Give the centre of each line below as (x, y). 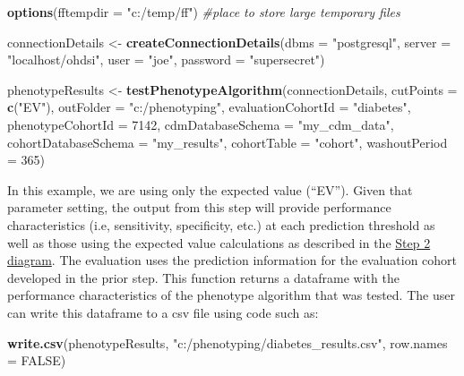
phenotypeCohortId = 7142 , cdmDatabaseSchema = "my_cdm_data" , (201, 124)
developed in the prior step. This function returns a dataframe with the (203, 277)
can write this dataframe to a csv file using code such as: (163, 312)
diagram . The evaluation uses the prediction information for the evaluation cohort (232, 260)
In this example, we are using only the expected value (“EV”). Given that (210, 189)
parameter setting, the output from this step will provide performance (199, 207)
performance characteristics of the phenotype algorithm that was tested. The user (231, 295)
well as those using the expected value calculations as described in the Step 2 (219, 242)
